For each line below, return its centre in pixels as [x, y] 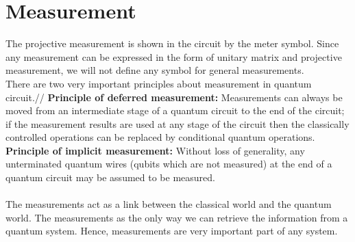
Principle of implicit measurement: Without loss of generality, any [155, 150]
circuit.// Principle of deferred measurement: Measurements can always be [174, 97]
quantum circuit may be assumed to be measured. [110, 177]
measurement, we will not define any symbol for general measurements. [155, 70]
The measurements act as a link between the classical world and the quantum [169, 204]
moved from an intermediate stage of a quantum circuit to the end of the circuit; [175, 110]
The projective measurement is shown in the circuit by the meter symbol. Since [172, 43]
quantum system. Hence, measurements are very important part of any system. [172, 231]
